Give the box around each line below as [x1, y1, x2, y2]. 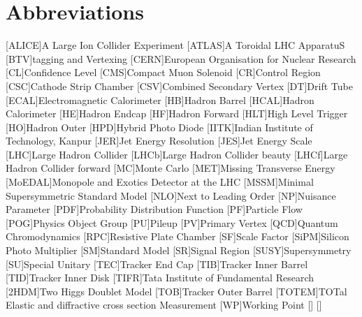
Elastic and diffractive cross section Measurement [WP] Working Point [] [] [6, 297, 322, 312]
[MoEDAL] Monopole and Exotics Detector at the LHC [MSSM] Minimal [6, 175, 314, 189]
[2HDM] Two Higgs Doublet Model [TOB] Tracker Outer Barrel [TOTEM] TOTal [6, 283, 347, 298]
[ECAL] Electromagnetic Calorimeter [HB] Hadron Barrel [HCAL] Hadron [6, 92, 314, 107]
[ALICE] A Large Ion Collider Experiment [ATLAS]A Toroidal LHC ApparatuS [6, 38, 345, 52]
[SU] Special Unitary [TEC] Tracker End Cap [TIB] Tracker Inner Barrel [6, 256, 308, 271]
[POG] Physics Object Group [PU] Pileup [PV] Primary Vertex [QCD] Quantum [6, 215, 338, 230]
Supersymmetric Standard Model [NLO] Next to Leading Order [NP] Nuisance [6, 188, 336, 202]
